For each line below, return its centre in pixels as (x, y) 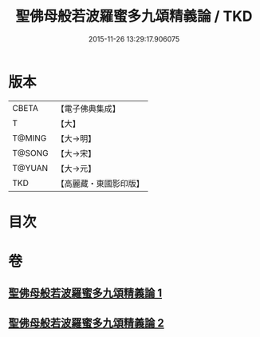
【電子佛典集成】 (89, 109)
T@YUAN (30, 168)
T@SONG (31, 153)
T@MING (30, 138)
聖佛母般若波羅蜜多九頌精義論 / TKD (134, 16)
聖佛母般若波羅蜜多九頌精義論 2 (87, 323)
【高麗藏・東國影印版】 (100, 183)
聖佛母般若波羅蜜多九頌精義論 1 (85, 293)
